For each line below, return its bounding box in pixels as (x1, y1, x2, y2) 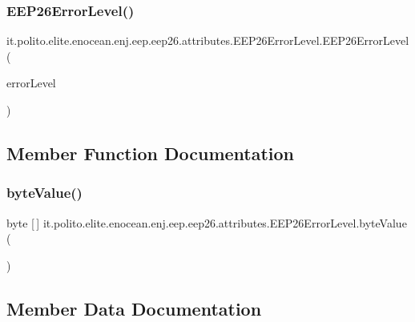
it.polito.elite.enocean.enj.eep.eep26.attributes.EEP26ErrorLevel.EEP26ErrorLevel (6, 32, 409, 49)
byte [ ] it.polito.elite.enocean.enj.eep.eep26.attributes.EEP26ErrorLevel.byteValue (6, 214, 407, 231)
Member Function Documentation (6, 140, 295, 165)
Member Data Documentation (6, 296, 262, 320)
